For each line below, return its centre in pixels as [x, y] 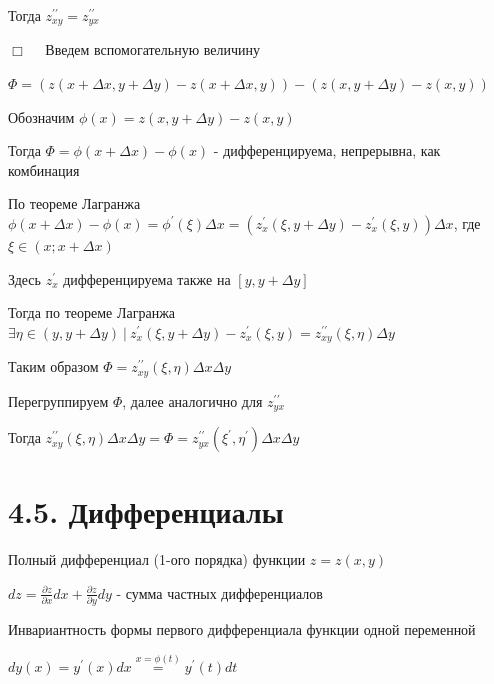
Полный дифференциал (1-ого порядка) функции [157, 559]
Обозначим [41, 116]
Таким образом [53, 366]
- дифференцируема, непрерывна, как [327, 150]
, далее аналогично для [192, 400]
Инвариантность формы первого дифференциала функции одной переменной [242, 629]
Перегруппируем [58, 400]
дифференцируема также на [147, 278]
